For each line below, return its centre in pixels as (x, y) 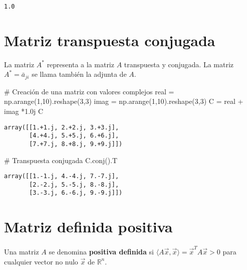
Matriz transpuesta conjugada (110, 40)
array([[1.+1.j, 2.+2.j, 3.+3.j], (62, 127)
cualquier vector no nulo (41, 261)
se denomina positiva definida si (101, 251)
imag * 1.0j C (24, 111)
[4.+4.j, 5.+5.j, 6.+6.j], (74, 136)
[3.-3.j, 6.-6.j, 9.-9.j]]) (76, 193)
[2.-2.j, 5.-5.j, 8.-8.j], (74, 184)
